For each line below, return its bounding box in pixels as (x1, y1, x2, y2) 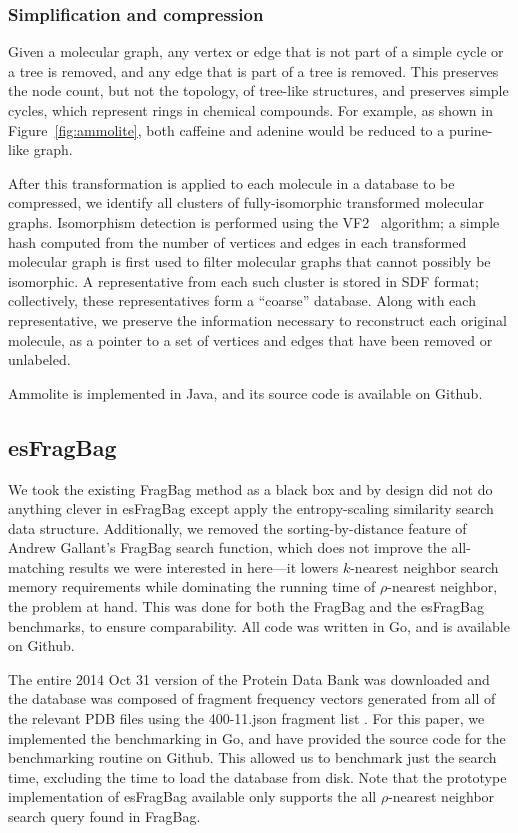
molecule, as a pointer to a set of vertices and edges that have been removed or (8, 329, 493, 350)
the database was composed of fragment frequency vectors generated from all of (8, 688, 496, 709)
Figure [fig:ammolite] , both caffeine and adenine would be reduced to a (8, 119, 445, 140)
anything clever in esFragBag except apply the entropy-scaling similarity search (8, 498, 494, 519)
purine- (448, 119, 493, 140)
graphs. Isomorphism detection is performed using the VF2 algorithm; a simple (8, 211, 500, 232)
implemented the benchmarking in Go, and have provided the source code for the (8, 727, 506, 748)
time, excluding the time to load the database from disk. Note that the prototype (8, 766, 507, 787)
